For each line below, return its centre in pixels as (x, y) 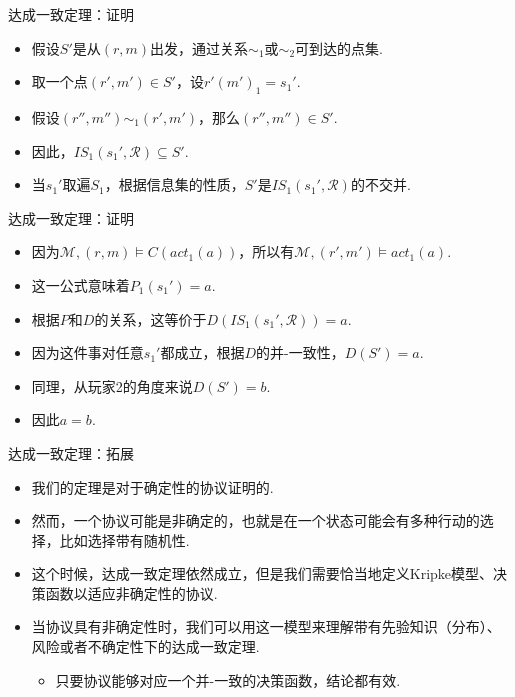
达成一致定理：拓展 (71, 452)
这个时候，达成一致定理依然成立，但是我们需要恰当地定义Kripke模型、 (262, 573)
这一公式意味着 (80, 284)
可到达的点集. (339, 47)
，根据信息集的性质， (174, 184)
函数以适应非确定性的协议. (131, 592)
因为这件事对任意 (87, 352)
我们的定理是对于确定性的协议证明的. (152, 486)
